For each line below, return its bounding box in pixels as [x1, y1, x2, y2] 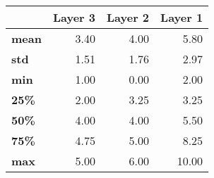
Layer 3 [52, 9, 95, 25]
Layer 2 [107, 9, 150, 25]
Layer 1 [160, 9, 203, 25]
